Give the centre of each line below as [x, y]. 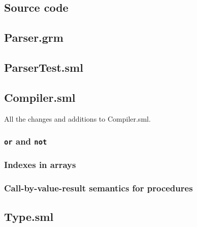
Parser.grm [34, 37]
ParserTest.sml [44, 67]
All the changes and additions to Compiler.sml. [77, 118]
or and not [26, 141]
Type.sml [29, 216]
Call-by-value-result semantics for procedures [98, 188]
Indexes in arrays [40, 165]
